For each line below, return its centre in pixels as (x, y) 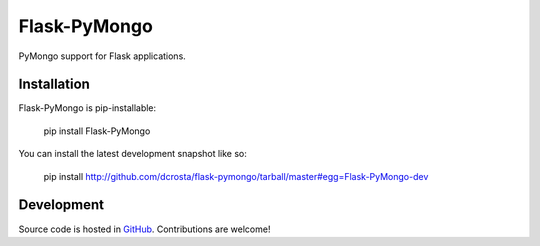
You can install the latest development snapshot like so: (132, 154)
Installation (54, 84)
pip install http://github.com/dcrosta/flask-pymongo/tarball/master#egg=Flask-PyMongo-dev (236, 176)
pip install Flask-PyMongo (97, 131)
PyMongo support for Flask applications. (102, 56)
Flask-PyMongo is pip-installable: (87, 108)
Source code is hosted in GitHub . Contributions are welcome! (144, 229)
